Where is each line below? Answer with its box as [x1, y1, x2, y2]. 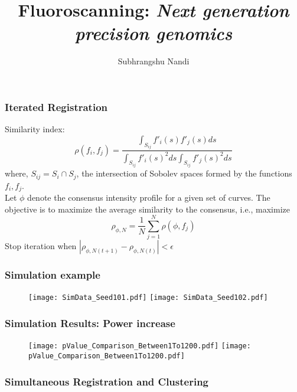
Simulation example [5, 267, 100, 282]
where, [5, 167, 28, 179]
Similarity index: [5, 123, 65, 135]
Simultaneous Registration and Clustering [5, 374, 209, 388]
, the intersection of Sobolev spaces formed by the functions [76, 167, 292, 179]
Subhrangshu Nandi [118, 55, 190, 67]
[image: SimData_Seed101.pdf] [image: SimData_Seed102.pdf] [28, 293, 268, 302]
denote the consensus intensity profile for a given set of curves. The [27, 191, 270, 203]
